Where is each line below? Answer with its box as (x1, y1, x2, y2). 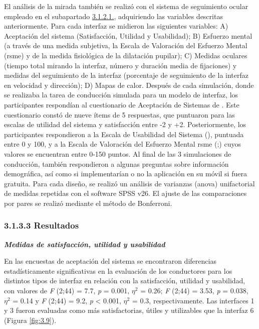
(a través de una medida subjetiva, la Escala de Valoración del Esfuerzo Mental (4, 40, 247, 51)
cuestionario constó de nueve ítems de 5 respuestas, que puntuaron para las (4, 109, 235, 120)
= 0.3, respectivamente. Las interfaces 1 (132, 295, 254, 305)
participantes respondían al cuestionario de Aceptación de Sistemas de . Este (4, 99, 239, 109)
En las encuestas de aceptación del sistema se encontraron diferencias (4, 256, 216, 266)
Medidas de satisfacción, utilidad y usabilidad (4, 239, 165, 249)
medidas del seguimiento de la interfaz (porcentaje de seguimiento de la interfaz (4, 70, 248, 80)
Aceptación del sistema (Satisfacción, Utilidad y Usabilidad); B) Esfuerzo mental (4, 30, 252, 41)
